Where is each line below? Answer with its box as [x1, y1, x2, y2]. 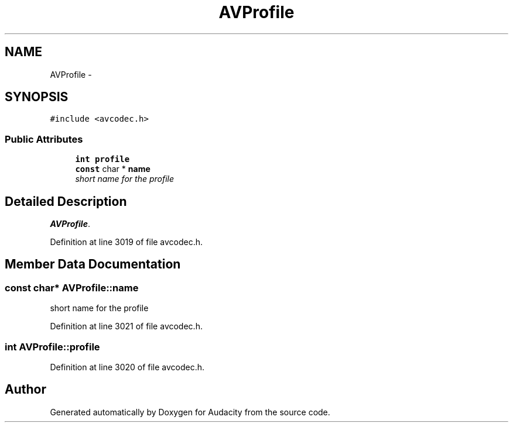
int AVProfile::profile [5, 340, 100, 353]
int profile [75, 154, 130, 164]
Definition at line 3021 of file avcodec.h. [50, 321, 203, 332]
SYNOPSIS [5, 89, 69, 105]
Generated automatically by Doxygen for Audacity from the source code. [50, 407, 330, 417]
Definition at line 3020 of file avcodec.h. [50, 362, 205, 372]
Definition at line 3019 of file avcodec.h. [50, 237, 203, 247]
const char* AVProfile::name [5, 281, 139, 294]
